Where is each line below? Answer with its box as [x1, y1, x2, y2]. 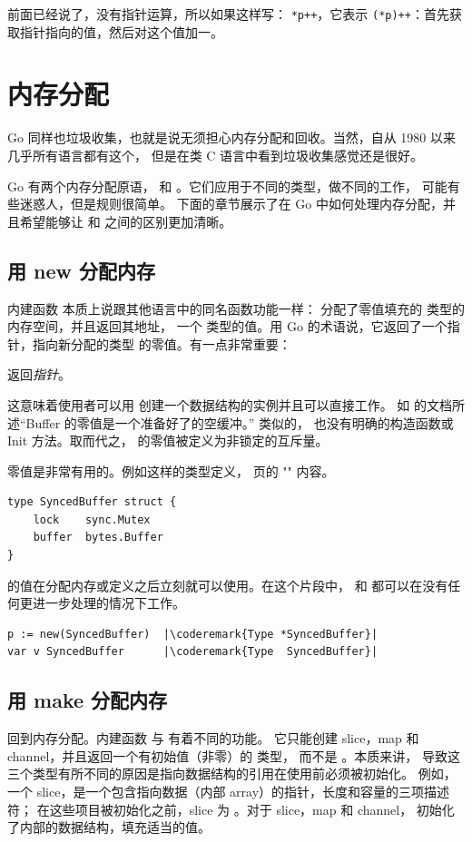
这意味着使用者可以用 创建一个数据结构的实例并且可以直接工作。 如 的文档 [7, 395, 452, 414]
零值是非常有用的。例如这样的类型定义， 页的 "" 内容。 [7, 461, 335, 480]
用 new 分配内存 [7, 256, 156, 284]
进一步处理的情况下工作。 [32, 593, 185, 612]
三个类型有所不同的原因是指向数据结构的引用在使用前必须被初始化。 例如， [7, 764, 457, 783]
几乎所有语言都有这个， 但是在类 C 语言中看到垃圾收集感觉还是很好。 [7, 145, 424, 164]
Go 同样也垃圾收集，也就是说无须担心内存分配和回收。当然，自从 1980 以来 [7, 128, 456, 147]
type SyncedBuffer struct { [7, 495, 177, 509]
